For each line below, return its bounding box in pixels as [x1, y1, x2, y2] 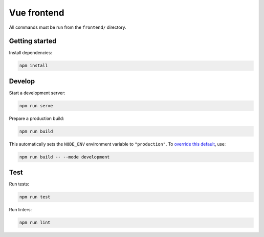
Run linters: [9, 207, 32, 213]
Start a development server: [9, 90, 66, 96]
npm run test [19, 194, 51, 200]
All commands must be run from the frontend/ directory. [9, 24, 127, 30]
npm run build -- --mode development [19, 154, 110, 159]
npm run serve [19, 103, 53, 108]
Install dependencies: [9, 50, 52, 56]
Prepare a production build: [9, 115, 65, 121]
